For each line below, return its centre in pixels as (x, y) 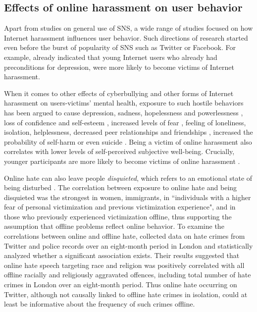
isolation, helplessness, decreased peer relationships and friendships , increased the (128, 132)
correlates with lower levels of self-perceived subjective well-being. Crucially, (119, 151)
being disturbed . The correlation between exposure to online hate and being (121, 187)
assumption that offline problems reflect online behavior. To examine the (114, 226)
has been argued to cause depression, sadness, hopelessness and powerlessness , (124, 112)
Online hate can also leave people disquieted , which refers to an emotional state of (128, 178)
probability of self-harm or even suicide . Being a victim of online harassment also (128, 141)
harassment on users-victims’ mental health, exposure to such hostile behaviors (124, 103)
